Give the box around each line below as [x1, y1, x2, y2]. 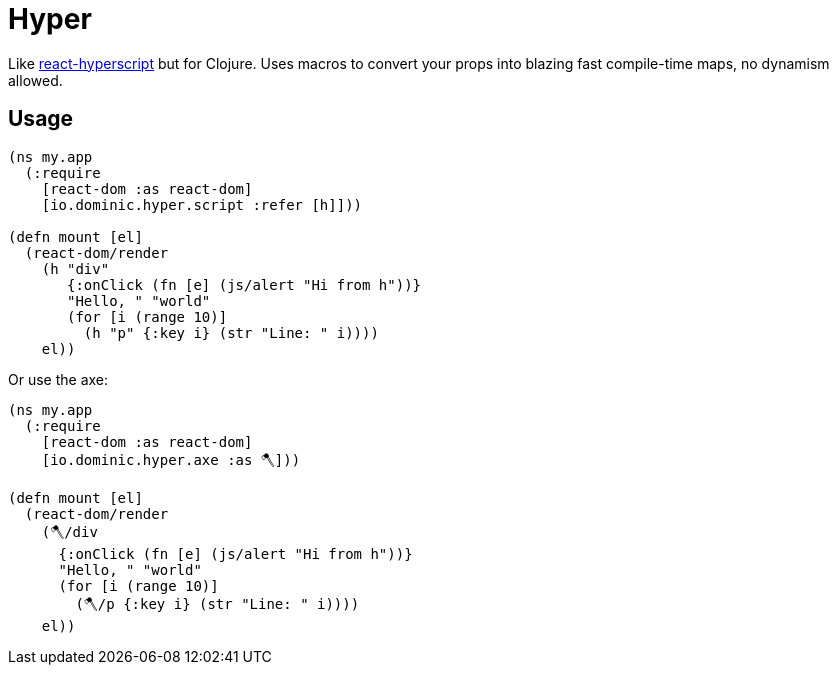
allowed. [8, 71, 63, 89]
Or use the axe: [8, 370, 109, 388]
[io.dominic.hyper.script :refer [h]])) [41, 196, 363, 213]
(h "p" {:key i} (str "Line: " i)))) [83, 324, 379, 341]
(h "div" [41, 260, 110, 277]
